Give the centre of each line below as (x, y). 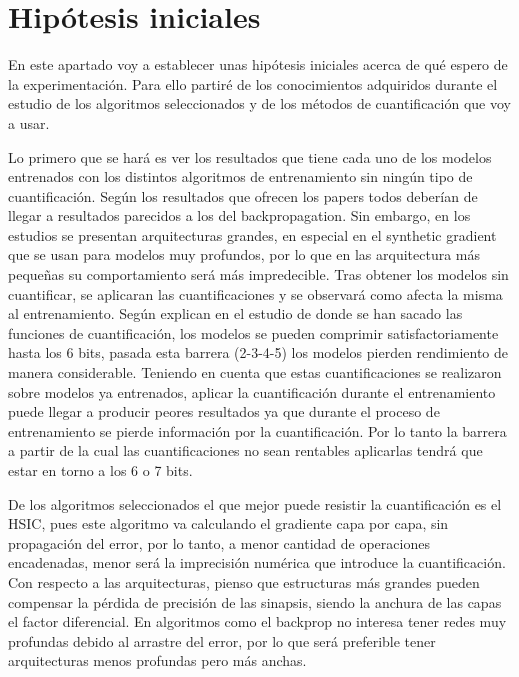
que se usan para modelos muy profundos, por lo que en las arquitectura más (244, 254)
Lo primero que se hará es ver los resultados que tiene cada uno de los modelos (250, 156)
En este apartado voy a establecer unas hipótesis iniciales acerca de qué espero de (258, 64)
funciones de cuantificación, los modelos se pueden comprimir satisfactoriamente (253, 332)
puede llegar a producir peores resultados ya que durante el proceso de (224, 411)
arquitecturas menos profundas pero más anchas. (157, 660)
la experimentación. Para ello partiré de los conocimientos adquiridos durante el (253, 83)
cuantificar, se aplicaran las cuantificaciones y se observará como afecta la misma (255, 293)
